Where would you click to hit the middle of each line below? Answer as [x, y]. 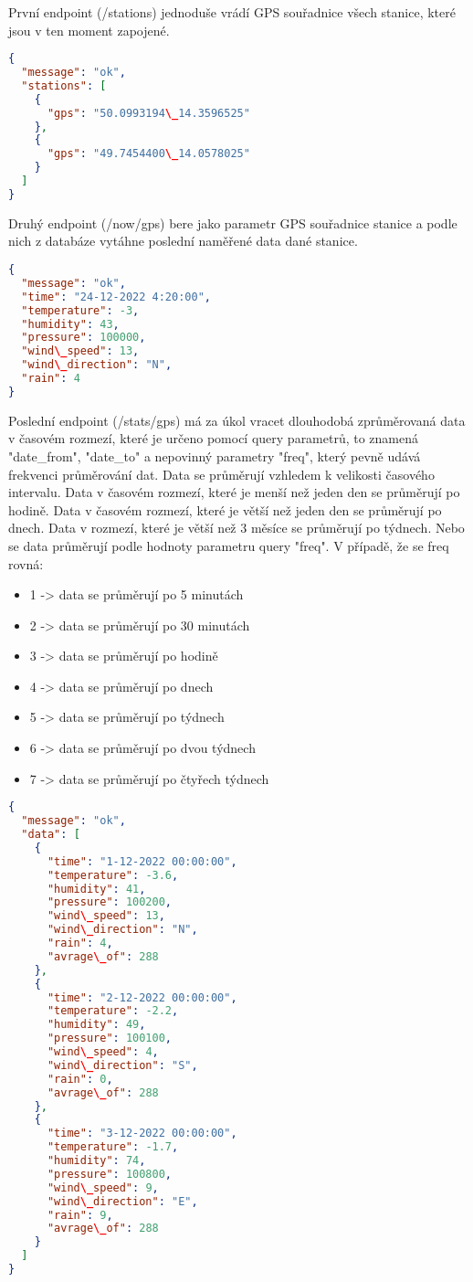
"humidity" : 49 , [96, 1025]
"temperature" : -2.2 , [113, 1011]
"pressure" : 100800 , [110, 1174]
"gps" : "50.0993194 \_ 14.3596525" [148, 113]
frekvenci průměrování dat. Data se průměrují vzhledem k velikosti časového [221, 474]
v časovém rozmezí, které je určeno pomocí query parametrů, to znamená [214, 438]
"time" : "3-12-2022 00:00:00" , [142, 1134]
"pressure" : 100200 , [110, 902]
